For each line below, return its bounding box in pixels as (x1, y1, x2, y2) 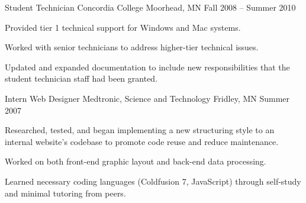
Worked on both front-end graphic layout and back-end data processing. (5, 155, 266, 167)
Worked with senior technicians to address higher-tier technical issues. (5, 41, 259, 53)
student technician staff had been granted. (5, 72, 158, 85)
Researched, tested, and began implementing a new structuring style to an (5, 124, 275, 136)
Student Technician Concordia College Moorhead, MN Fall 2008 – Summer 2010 (5, 1, 296, 13)
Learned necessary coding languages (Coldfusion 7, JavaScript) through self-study (5, 175, 301, 187)
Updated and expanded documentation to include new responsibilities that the (5, 60, 290, 73)
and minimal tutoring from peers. (5, 186, 126, 199)
